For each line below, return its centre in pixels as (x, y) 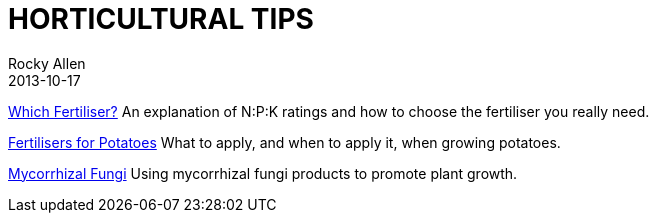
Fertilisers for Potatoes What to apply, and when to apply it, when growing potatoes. (284, 142)
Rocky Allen (47, 63)
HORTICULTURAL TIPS (161, 19)
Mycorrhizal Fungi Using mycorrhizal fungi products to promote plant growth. (263, 173)
